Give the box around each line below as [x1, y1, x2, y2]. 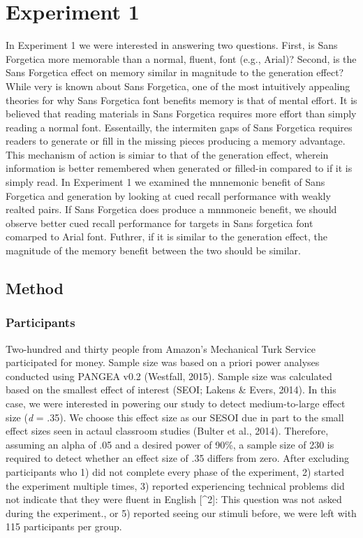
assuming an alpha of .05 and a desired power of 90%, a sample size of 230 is [6, 437, 334, 451]
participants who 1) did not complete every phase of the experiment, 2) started [6, 464, 344, 479]
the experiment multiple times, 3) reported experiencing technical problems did [6, 478, 345, 493]
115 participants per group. [6, 519, 122, 534]
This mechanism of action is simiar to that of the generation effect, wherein [6, 147, 329, 161]
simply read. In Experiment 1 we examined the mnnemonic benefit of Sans [6, 175, 325, 189]
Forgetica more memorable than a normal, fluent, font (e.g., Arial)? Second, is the [6, 51, 357, 66]
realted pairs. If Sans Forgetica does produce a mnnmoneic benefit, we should [6, 202, 337, 217]
